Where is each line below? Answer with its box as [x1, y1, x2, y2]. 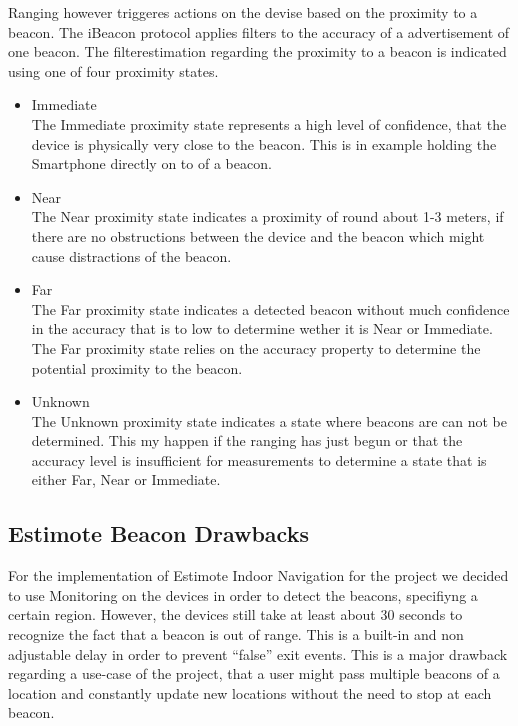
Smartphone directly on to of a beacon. [31, 153, 272, 174]
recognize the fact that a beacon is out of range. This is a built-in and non [8, 624, 464, 645]
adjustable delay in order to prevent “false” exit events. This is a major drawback [8, 643, 508, 664]
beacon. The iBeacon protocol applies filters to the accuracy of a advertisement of [8, 21, 510, 42]
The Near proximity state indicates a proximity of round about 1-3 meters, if [31, 206, 504, 227]
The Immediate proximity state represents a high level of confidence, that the [31, 113, 507, 134]
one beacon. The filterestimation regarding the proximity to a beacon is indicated [8, 41, 507, 62]
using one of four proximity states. [8, 60, 219, 81]
